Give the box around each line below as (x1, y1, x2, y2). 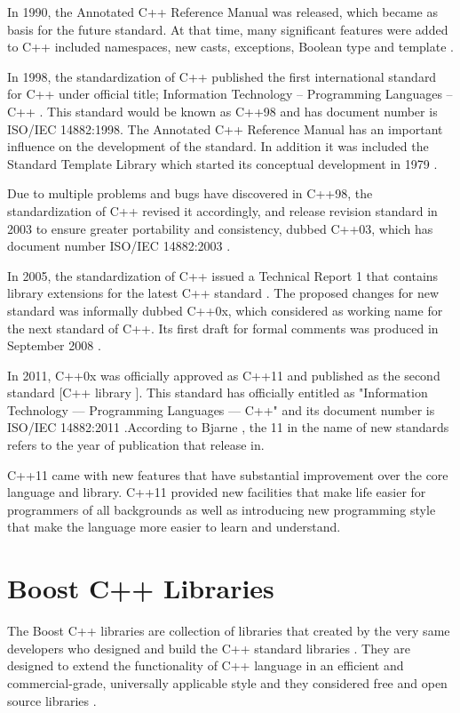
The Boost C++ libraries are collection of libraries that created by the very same (7, 621, 450, 640)
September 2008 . (7, 336, 101, 355)
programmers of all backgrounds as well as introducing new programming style (7, 500, 436, 518)
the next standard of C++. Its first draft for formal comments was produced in (7, 318, 439, 337)
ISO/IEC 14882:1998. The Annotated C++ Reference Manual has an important (7, 119, 443, 138)
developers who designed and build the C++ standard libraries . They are (7, 638, 410, 657)
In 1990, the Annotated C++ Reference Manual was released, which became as (7, 3, 438, 20)
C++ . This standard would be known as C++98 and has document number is (7, 101, 438, 120)
